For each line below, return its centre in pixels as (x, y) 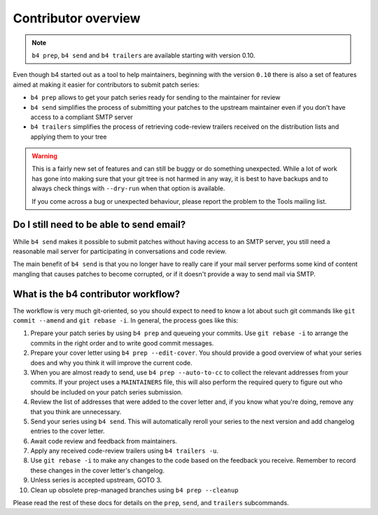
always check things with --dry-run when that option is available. (128, 188)
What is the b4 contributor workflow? (97, 294)
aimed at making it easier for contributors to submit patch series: (106, 85)
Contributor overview (77, 18)
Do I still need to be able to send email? (99, 225)
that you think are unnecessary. (76, 411)
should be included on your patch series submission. (107, 392)
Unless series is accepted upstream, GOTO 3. (96, 480)
